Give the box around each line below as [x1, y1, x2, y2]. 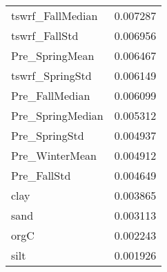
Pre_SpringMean [11, 48, 95, 63]
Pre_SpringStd [11, 127, 84, 143]
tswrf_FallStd [11, 28, 79, 43]
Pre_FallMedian [11, 87, 90, 103]
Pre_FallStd [11, 167, 71, 183]
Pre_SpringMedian [11, 107, 104, 123]
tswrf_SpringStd [11, 67, 92, 83]
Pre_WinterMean [11, 147, 97, 163]
